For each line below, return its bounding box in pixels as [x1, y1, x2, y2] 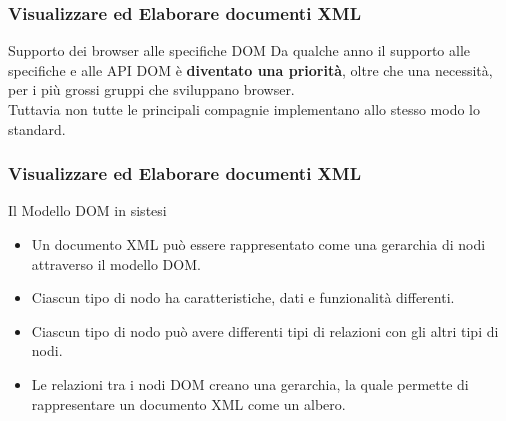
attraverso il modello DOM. [31, 253, 201, 274]
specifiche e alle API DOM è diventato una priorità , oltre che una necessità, [8, 59, 493, 80]
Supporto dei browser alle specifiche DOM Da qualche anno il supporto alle [8, 40, 471, 61]
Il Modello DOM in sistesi [8, 200, 167, 221]
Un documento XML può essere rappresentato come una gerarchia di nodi [31, 234, 486, 254]
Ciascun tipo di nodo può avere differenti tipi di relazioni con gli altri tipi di [31, 320, 499, 341]
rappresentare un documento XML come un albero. [31, 393, 346, 414]
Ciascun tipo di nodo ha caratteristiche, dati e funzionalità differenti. [31, 287, 455, 308]
